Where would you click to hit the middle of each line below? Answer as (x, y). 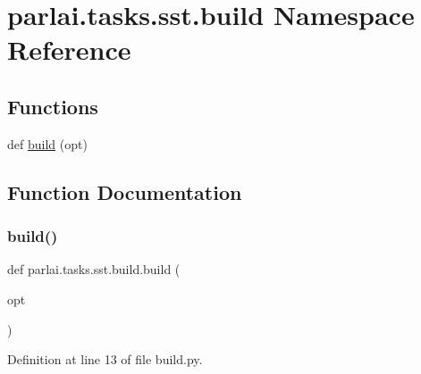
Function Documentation (125, 191)
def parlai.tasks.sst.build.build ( (94, 269)
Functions (53, 106)
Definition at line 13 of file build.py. (105, 359)
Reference (69, 50)
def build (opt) (47, 143)
